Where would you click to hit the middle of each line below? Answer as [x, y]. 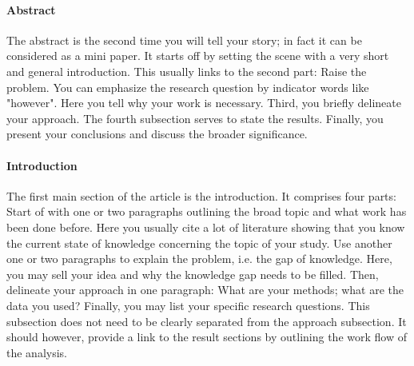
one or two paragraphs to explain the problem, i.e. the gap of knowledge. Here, [199, 259]
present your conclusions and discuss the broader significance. [157, 134]
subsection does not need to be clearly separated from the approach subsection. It [207, 321]
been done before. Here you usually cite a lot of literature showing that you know [206, 227]
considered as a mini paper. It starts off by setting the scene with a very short [198, 56]
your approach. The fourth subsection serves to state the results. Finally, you [195, 118]
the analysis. [37, 352]
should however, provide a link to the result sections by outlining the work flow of [207, 337]
